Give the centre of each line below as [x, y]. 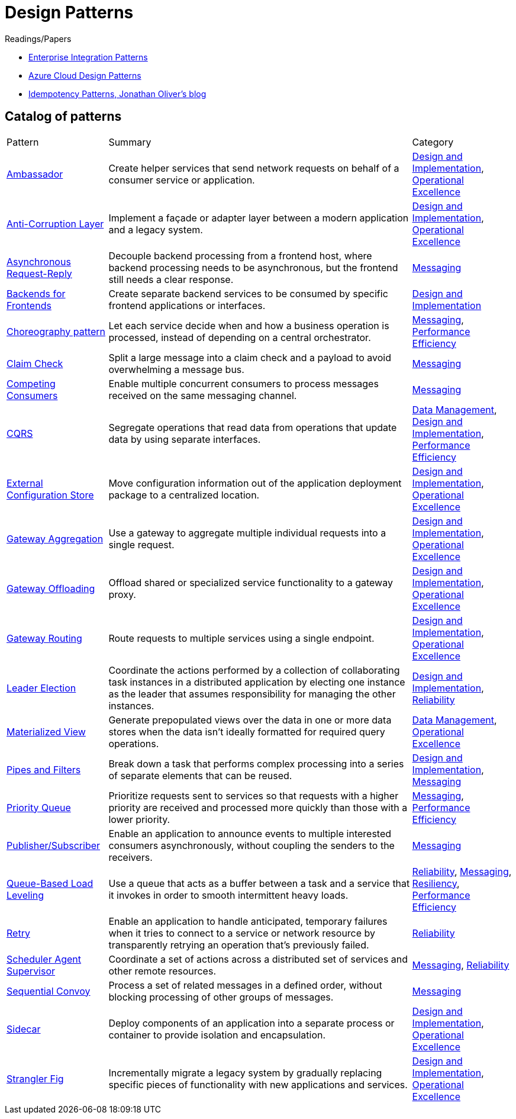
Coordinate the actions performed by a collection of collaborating [254, 670]
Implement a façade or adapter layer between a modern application [259, 218]
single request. [141, 544]
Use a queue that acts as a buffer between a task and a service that [259, 883]
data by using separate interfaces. [185, 439]
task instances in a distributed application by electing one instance [257, 682]
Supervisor [31, 971]
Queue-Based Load [50, 883]
